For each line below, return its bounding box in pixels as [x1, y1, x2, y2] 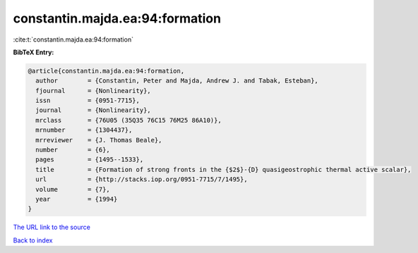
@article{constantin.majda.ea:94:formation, [28, 67, 185, 75]
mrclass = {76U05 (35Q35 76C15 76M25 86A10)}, [35, 116, 222, 124]
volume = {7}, [35, 185, 111, 193]
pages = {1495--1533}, [35, 156, 144, 163]
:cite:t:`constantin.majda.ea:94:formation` [13, 35, 134, 44]
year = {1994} [35, 195, 118, 203]
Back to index [13, 236, 53, 245]
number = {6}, [35, 146, 111, 154]
